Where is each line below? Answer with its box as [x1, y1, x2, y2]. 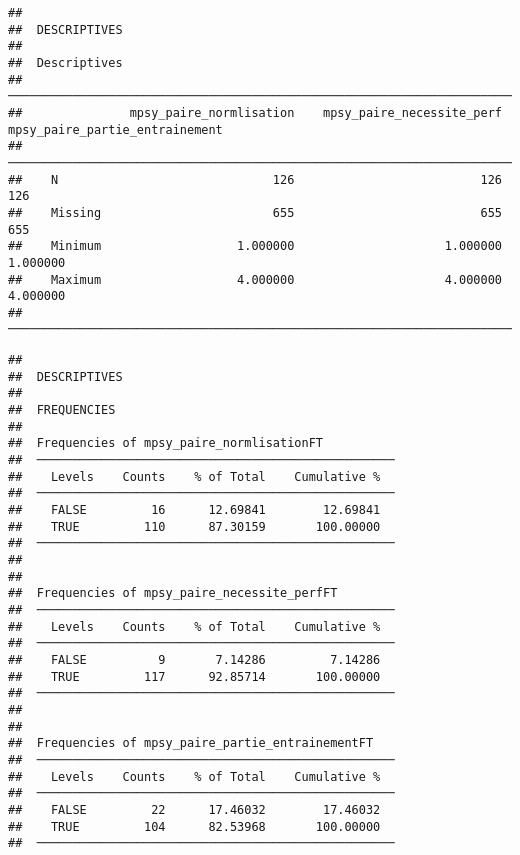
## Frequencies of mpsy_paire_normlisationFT [8, 436, 323, 451]
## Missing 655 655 [8, 205, 502, 220]
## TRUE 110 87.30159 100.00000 [8, 519, 381, 534]
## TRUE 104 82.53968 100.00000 [8, 819, 381, 834]
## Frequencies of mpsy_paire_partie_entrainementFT [8, 736, 374, 751]
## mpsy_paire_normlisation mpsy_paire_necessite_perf [8, 105, 502, 120]
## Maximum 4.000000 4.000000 [8, 272, 502, 287]
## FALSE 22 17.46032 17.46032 [8, 802, 381, 817]
